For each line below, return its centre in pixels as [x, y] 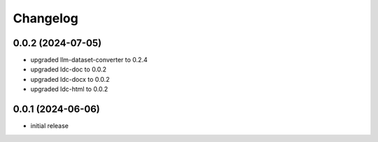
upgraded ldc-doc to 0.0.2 [69, 69]
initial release [50, 126]
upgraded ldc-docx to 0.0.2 [70, 79]
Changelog [45, 18]
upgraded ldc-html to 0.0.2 [69, 89]
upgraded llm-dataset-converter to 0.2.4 [89, 60]
